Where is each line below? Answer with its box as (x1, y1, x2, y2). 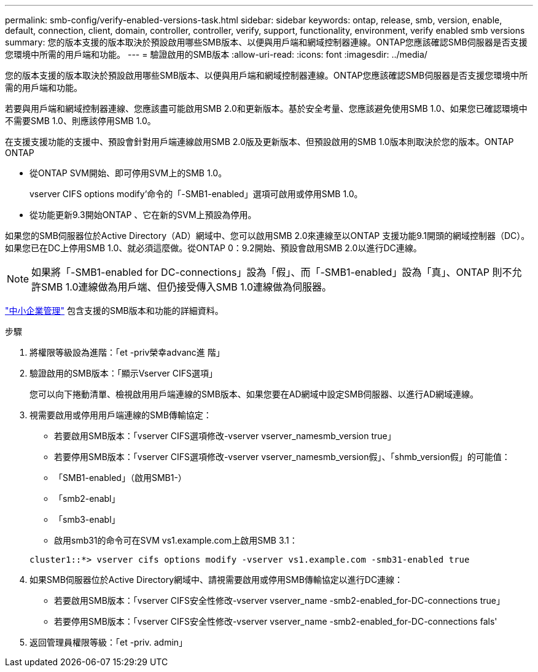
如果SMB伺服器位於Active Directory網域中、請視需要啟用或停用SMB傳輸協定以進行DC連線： (29, 574, 404, 585)
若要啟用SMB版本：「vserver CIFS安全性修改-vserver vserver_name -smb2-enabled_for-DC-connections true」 (54, 595, 505, 606)
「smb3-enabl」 (54, 514, 120, 525)
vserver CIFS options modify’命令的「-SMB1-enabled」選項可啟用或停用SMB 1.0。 (29, 189, 363, 199)
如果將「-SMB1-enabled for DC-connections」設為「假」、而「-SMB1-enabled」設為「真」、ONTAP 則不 (31, 266, 512, 278)
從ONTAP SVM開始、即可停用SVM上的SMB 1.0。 (29, 168, 227, 178)
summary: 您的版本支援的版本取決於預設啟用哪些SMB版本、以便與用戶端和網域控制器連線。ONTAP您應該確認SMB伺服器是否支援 (5, 37, 528, 47)
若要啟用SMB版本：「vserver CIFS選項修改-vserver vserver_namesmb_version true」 (54, 431, 396, 441)
